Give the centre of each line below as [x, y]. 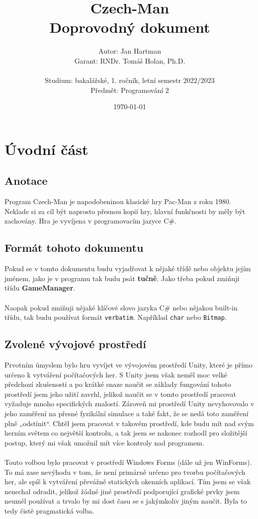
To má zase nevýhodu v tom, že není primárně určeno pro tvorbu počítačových [125, 472]
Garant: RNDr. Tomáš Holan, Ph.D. [130, 60]
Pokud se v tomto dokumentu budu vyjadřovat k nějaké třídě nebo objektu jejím [128, 268]
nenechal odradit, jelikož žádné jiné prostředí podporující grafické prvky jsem [122, 491]
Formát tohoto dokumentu [74, 248]
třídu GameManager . [40, 288]
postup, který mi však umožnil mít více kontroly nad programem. [104, 442]
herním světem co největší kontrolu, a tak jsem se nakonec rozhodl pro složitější [126, 433]
